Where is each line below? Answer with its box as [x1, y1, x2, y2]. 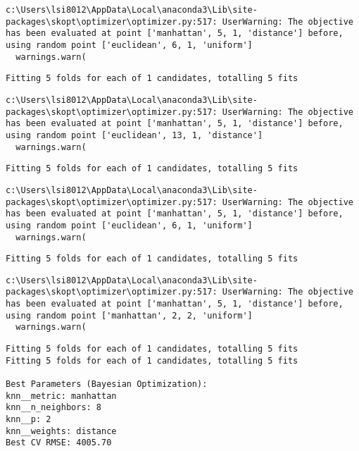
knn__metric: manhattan [6, 390, 117, 401]
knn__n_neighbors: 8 [6, 402, 102, 413]
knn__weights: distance [6, 426, 117, 436]
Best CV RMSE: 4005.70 [6, 438, 112, 448]
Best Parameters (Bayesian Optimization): [6, 379, 208, 390]
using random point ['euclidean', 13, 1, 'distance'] [6, 130, 263, 140]
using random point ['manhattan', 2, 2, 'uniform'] [6, 310, 253, 321]
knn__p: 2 [6, 414, 51, 425]
